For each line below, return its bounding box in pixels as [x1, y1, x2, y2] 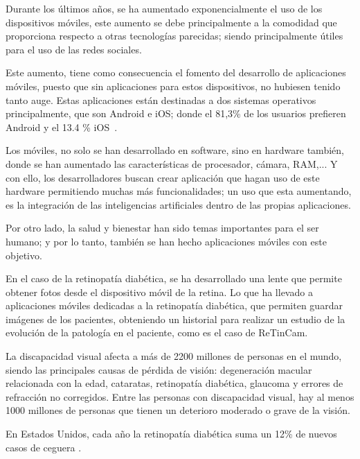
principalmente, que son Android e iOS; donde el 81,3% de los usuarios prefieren [6, 106, 346, 121]
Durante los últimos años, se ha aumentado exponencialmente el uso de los [6, 1, 323, 15]
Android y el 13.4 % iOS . [6, 119, 118, 134]
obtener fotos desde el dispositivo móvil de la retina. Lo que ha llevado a [6, 284, 313, 299]
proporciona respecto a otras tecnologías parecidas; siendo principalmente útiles [6, 28, 343, 43]
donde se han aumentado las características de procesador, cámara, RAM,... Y [6, 156, 338, 171]
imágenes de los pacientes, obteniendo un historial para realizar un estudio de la [6, 311, 345, 326]
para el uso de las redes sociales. [6, 42, 142, 56]
